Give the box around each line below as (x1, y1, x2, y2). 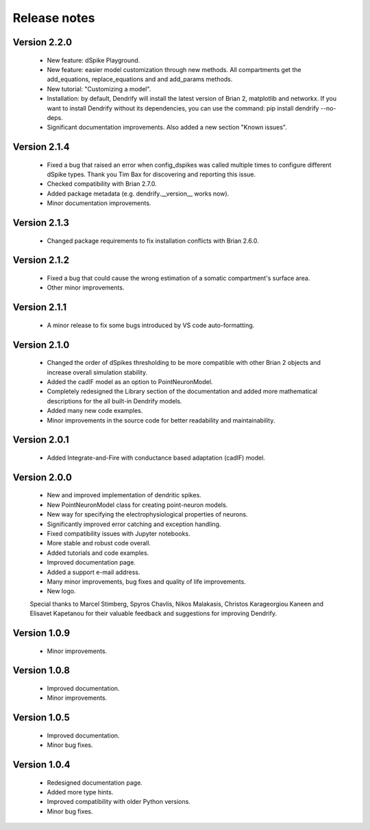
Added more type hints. (47, 787, 114, 796)
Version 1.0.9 (12, 627, 71, 639)
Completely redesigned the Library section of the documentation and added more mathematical (47, 388, 318, 396)
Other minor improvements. (47, 283, 125, 292)
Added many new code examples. (47, 407, 143, 415)
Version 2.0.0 (12, 471, 72, 483)
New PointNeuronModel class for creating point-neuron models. (47, 501, 228, 509)
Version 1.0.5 (12, 712, 70, 724)
